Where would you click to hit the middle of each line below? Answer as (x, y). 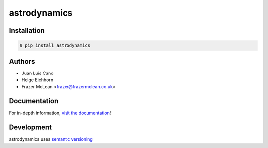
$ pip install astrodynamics (55, 45)
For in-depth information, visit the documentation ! (60, 113)
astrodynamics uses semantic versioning (51, 139)
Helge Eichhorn (37, 80)
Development (31, 127)
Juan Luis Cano (38, 73)
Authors (22, 61)
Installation (27, 31)
